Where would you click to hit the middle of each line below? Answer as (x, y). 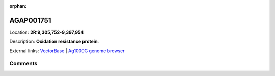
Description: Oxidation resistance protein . (54, 42)
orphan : (18, 6)
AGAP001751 (30, 20)
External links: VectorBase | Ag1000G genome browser (67, 51)
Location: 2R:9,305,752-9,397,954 (47, 32)
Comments (23, 64)
